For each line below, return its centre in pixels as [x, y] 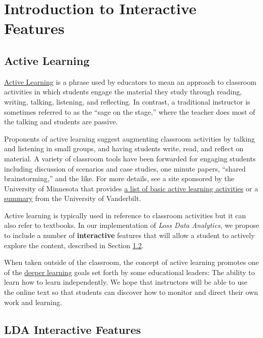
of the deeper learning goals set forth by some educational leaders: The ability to [129, 272]
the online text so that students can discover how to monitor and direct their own [131, 292]
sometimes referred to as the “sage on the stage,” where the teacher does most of [130, 111]
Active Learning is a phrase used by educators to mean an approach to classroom [130, 81]
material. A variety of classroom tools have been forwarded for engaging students [130, 158]
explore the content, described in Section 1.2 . [74, 245]
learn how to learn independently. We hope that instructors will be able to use [126, 282]
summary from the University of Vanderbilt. [73, 198]
